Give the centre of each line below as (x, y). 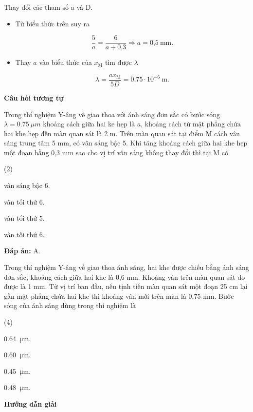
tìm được (118, 62)
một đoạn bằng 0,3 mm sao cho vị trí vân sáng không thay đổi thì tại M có (116, 152)
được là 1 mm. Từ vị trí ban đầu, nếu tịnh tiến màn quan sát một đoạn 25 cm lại (126, 286)
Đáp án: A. (22, 251)
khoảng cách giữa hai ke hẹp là (89, 124)
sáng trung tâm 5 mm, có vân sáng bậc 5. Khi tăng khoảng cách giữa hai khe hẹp (126, 143)
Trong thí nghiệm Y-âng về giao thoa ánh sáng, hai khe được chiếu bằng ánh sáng (126, 267)
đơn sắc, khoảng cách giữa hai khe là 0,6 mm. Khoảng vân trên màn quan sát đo (125, 277)
